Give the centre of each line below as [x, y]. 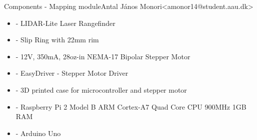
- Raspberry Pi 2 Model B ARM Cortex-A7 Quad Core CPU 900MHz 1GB [131, 106]
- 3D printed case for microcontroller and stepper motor [101, 89]
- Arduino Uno [38, 133]
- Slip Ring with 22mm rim [57, 40]
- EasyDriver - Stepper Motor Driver [72, 73]
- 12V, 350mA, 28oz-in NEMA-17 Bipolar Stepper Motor [103, 56]
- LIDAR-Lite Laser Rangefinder [65, 23]
